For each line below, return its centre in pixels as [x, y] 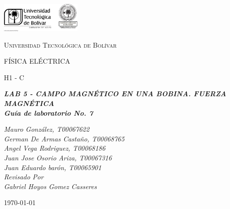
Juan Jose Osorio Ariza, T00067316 [58, 157]
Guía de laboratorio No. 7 [49, 113]
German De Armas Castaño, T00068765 [64, 138]
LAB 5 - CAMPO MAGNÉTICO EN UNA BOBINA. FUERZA [115, 94]
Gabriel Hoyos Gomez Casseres [50, 186]
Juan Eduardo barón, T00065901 [53, 167]
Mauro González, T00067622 [47, 129]
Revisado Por [24, 177]
